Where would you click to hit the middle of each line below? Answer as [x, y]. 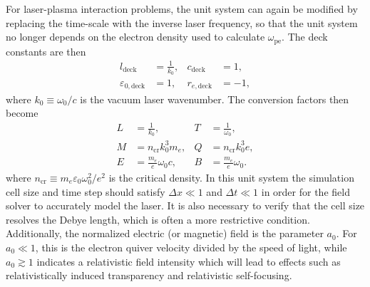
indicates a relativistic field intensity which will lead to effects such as [189, 261]
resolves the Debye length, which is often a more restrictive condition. [158, 219]
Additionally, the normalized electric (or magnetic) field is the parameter [165, 233]
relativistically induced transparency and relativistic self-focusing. [149, 275]
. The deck [305, 37]
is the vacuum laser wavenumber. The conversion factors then [215, 99]
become [22, 113]
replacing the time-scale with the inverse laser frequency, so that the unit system [182, 22]
